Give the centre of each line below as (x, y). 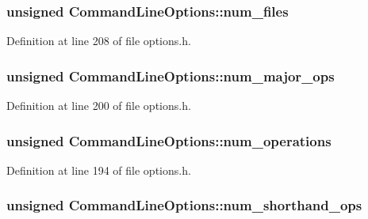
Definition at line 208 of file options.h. (99, 41)
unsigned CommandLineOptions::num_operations (169, 140)
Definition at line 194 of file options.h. (99, 170)
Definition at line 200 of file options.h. (99, 106)
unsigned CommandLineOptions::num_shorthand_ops (184, 205)
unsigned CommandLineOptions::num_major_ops (171, 76)
